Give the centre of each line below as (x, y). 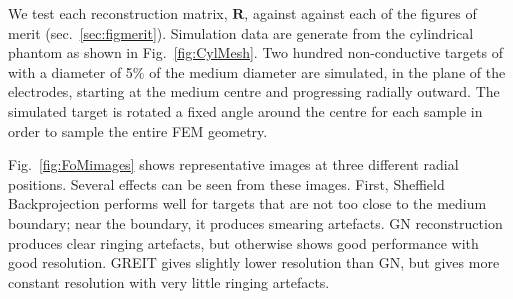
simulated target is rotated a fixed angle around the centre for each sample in (245, 110)
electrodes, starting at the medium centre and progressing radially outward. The (254, 91)
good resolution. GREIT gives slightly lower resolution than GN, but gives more (254, 262)
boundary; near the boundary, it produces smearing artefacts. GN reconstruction (255, 222)
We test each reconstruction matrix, (118, 13)
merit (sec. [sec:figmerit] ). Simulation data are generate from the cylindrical (241, 32)
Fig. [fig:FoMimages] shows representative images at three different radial (233, 164)
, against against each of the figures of (360, 13)
